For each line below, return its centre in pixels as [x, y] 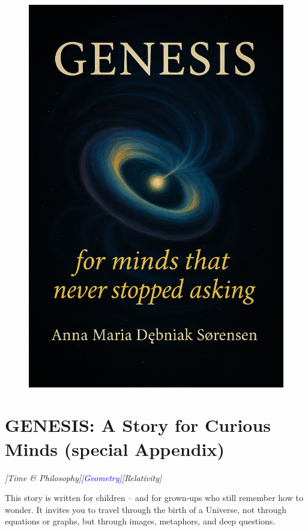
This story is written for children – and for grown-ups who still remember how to [154, 498]
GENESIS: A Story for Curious [138, 425]
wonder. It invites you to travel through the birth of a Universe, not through [146, 509]
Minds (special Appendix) [115, 448]
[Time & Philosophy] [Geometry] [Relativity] [83, 477]
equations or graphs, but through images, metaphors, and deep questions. [140, 521]
